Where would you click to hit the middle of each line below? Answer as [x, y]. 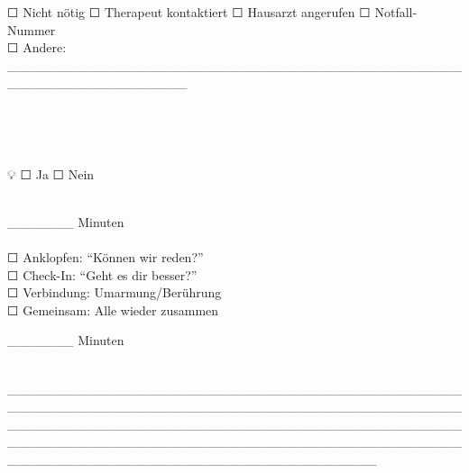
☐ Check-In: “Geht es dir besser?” [102, 274]
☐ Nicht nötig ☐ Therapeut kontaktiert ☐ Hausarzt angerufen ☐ [189, 12]
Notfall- [396, 12]
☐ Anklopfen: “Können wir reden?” [106, 257]
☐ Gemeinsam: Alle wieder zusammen [113, 309]
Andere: [45, 47]
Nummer [32, 29]
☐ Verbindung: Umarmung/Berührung [115, 292]
